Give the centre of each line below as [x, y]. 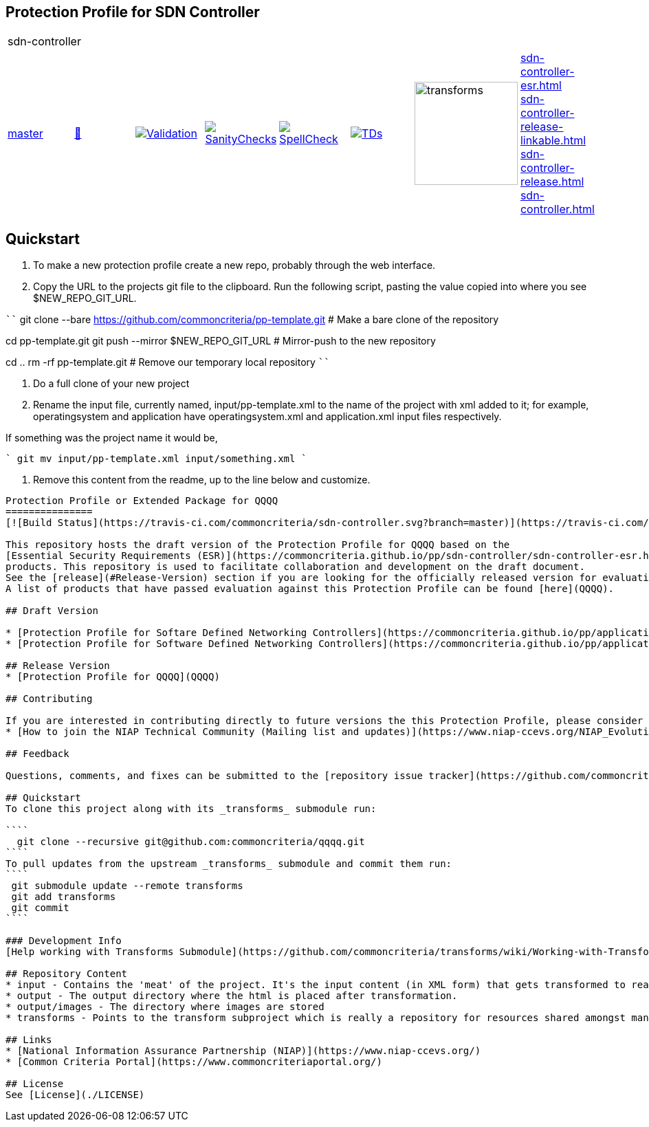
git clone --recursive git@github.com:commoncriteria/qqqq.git [191, 842]
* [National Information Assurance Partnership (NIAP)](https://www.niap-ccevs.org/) [243, 1051]
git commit [40, 908]
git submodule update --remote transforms [127, 886]
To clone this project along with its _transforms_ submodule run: [191, 809]
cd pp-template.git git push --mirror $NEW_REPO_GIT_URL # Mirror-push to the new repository [221, 341]
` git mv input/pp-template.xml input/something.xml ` [156, 459]
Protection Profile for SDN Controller [133, 12]
